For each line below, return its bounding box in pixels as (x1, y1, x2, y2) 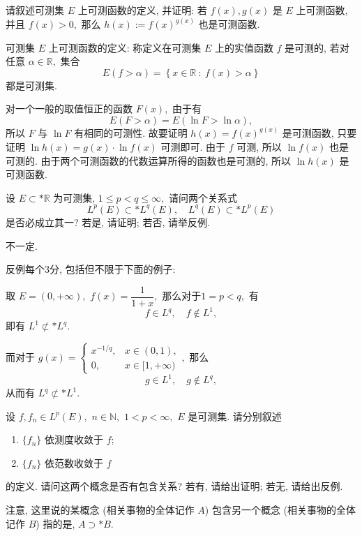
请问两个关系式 (169, 190, 238, 204)
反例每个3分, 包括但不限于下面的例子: (6, 262, 176, 276)
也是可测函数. (198, 17, 260, 31)
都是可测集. (6, 77, 57, 92)
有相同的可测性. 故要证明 (74, 126, 188, 140)
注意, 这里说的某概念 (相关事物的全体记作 (6, 502, 195, 516)
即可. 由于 (180, 140, 226, 154)
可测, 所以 (236, 140, 282, 154)
